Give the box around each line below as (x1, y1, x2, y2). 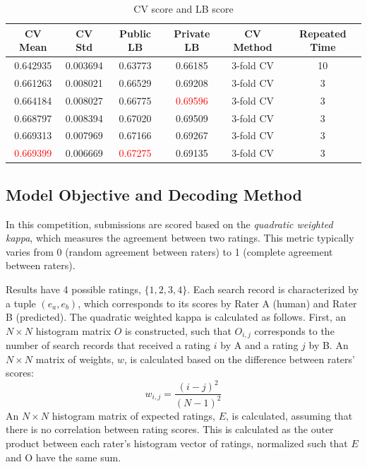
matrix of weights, (35, 351, 114, 366)
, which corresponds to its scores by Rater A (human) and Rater (78, 295, 357, 310)
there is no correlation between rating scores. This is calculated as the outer (6, 422, 334, 437)
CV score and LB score (133, 1, 234, 16)
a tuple (6, 295, 36, 310)
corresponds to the (254, 323, 335, 338)
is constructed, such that (125, 323, 231, 338)
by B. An (308, 338, 349, 353)
